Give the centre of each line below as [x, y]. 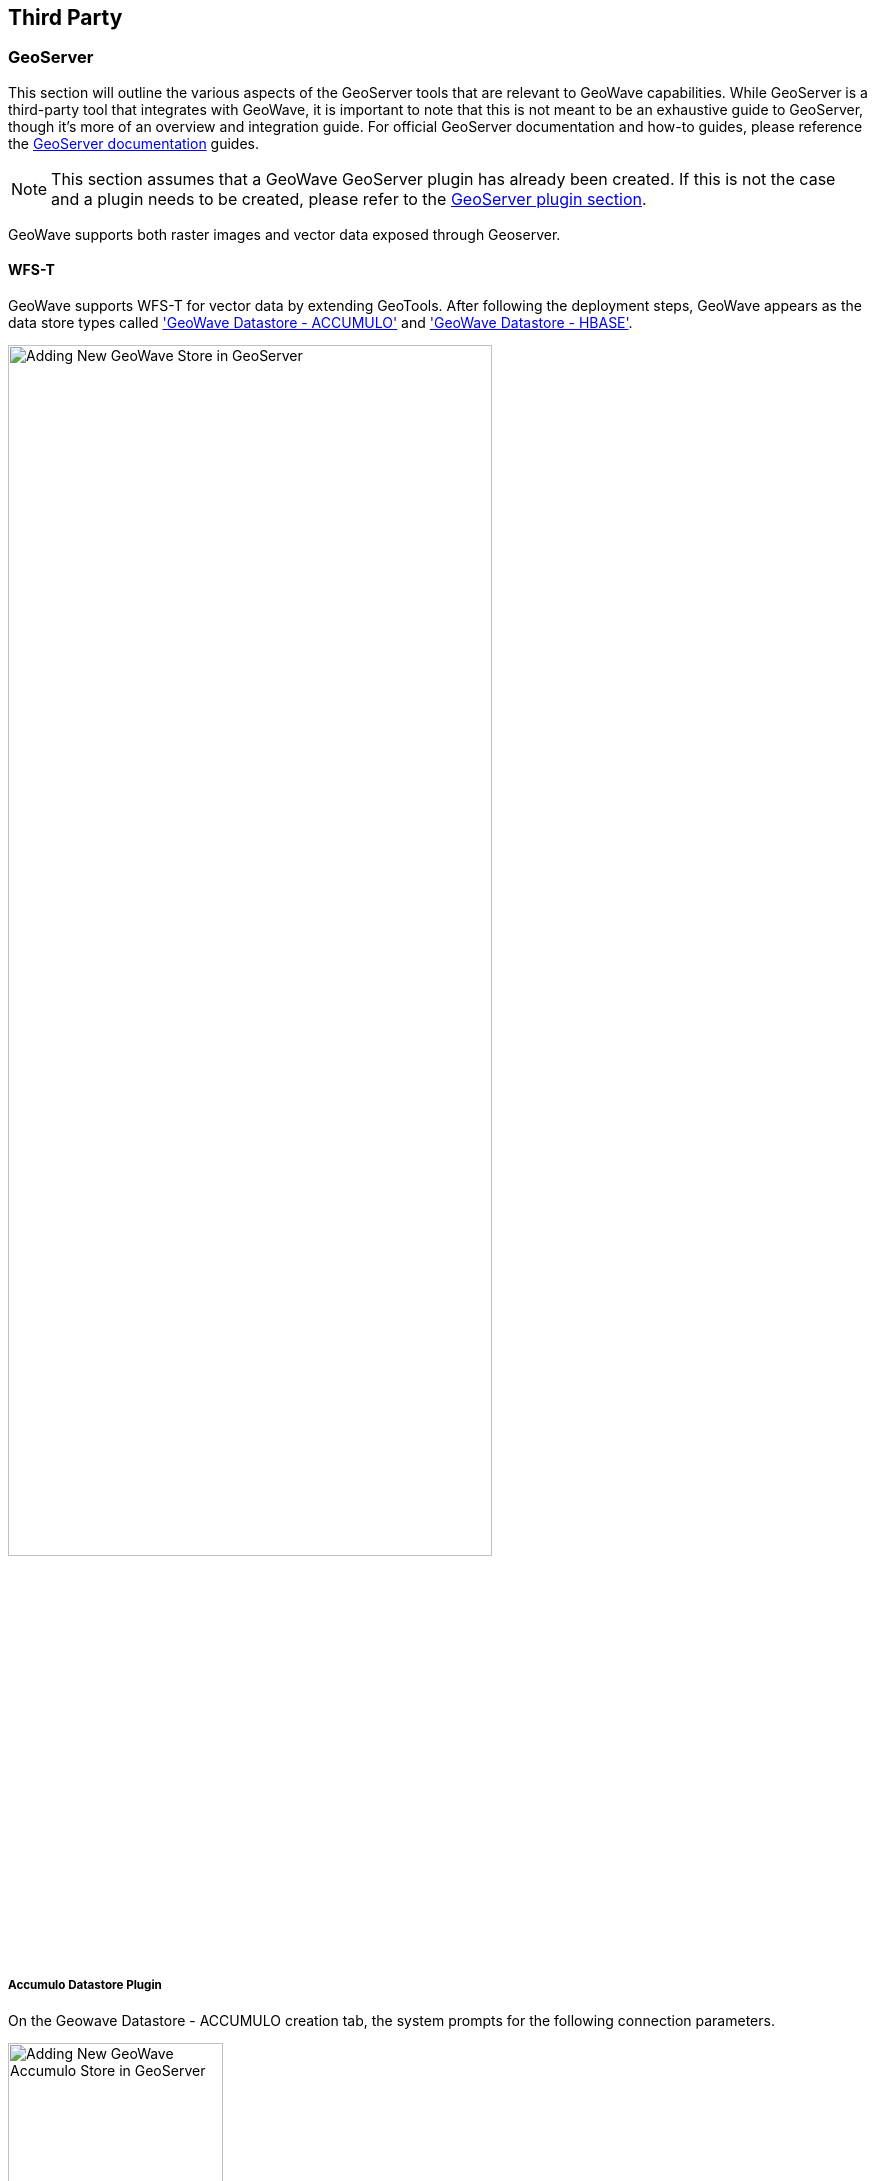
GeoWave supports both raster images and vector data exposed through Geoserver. [284, 234]
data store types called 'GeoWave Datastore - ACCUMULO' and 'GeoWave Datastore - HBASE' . [320, 323]
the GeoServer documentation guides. [134, 143]
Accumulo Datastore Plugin [85, 1985]
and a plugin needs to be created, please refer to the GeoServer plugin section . [349, 198]
